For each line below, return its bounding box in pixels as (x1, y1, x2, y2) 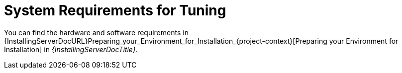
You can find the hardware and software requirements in (4, 28, 189, 37)
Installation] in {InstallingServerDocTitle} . (4, 45, 138, 54)
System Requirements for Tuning (4, 2, 226, 19)
